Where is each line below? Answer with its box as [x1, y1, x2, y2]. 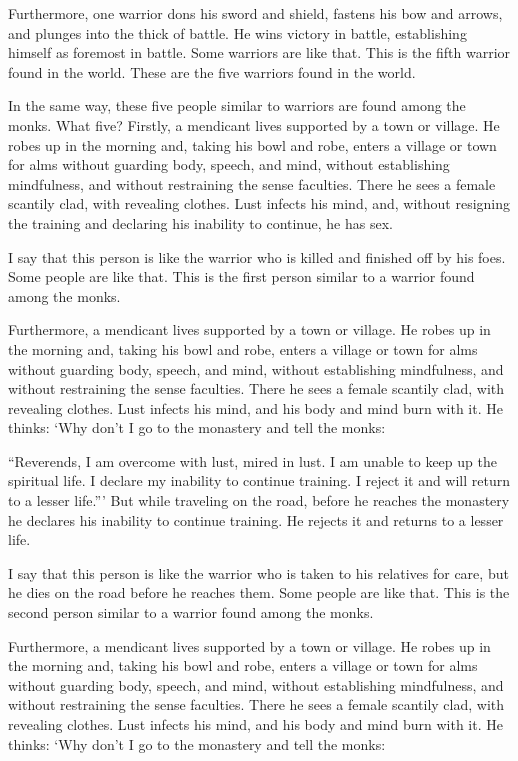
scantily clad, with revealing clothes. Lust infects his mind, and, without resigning [8, 193, 511, 214]
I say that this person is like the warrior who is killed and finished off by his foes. [8, 246, 506, 267]
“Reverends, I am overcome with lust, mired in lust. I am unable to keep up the [8, 450, 497, 471]
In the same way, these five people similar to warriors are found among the [8, 95, 466, 116]
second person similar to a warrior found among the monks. [8, 602, 374, 623]
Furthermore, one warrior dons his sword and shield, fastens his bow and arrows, [8, 3, 503, 23]
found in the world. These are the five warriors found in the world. [8, 61, 416, 82]
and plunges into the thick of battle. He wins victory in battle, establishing [8, 22, 467, 43]
